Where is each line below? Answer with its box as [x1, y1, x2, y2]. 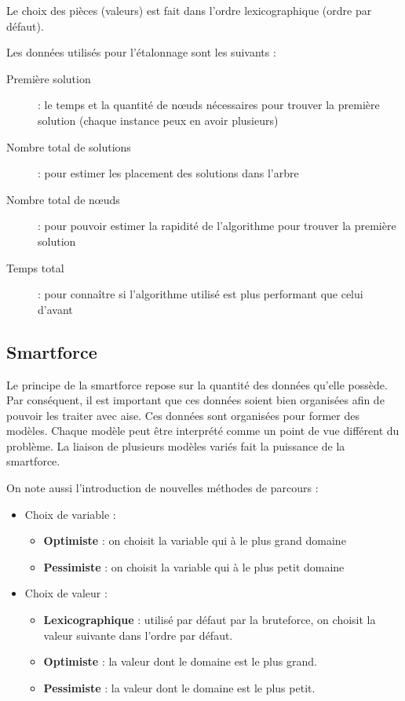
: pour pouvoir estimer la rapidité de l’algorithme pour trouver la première [38, 217, 396, 234]
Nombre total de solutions [6, 138, 131, 155]
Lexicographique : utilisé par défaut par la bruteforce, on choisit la [43, 612, 376, 628]
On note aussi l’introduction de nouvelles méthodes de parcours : [6, 480, 319, 496]
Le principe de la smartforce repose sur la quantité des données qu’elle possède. [6, 376, 388, 392]
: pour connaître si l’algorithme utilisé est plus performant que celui [38, 286, 363, 302]
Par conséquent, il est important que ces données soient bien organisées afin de [6, 392, 385, 408]
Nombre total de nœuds [6, 191, 120, 207]
